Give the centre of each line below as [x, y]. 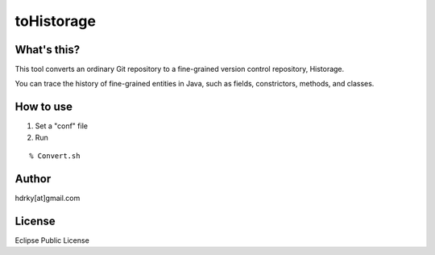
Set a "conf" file [62, 126]
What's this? [48, 50]
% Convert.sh [55, 156]
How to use [43, 107]
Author [33, 179]
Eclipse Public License [52, 240]
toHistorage [56, 21]
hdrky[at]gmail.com [48, 199]
